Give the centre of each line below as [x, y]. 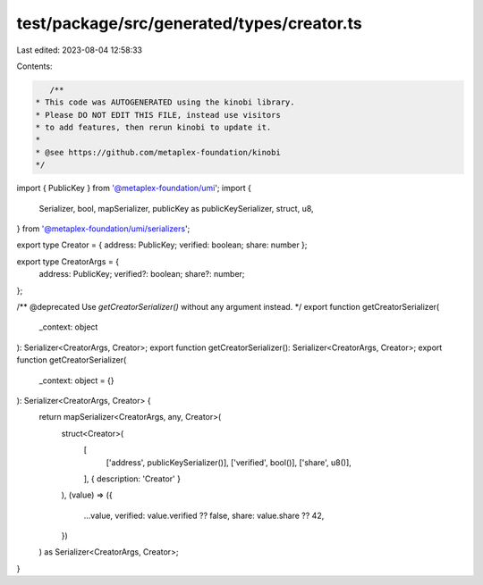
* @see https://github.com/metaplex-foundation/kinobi [158, 152]
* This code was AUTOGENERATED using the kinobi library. [165, 102]
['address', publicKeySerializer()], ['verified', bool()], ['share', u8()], [229, 462]
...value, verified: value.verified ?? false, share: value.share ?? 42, [204, 515]
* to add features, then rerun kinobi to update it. [153, 128]
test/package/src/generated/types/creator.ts [189, 23]
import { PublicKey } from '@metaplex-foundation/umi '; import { [134, 188]
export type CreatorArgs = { [68, 261]
